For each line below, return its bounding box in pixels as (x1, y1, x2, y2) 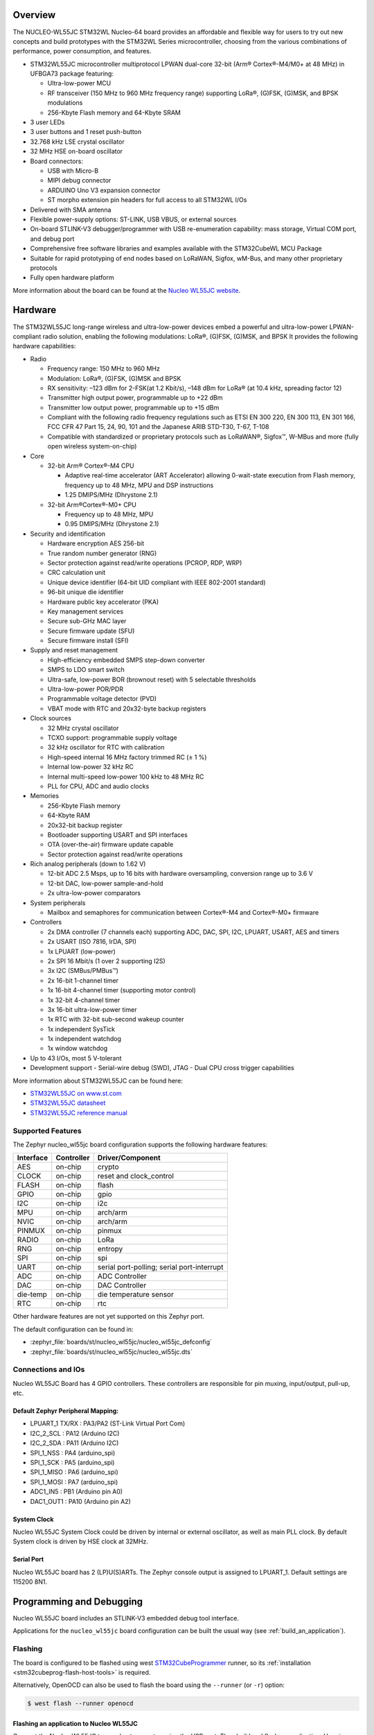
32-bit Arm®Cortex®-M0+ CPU (47, 500, 136, 509)
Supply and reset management (30, 646, 118, 654)
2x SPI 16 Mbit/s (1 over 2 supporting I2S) (47, 956, 166, 965)
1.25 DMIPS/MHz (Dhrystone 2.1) (64, 491, 159, 499)
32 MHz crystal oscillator (47, 724, 119, 732)
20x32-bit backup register (47, 821, 123, 829)
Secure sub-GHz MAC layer (47, 617, 127, 625)
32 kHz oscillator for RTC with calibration (47, 743, 165, 752)
